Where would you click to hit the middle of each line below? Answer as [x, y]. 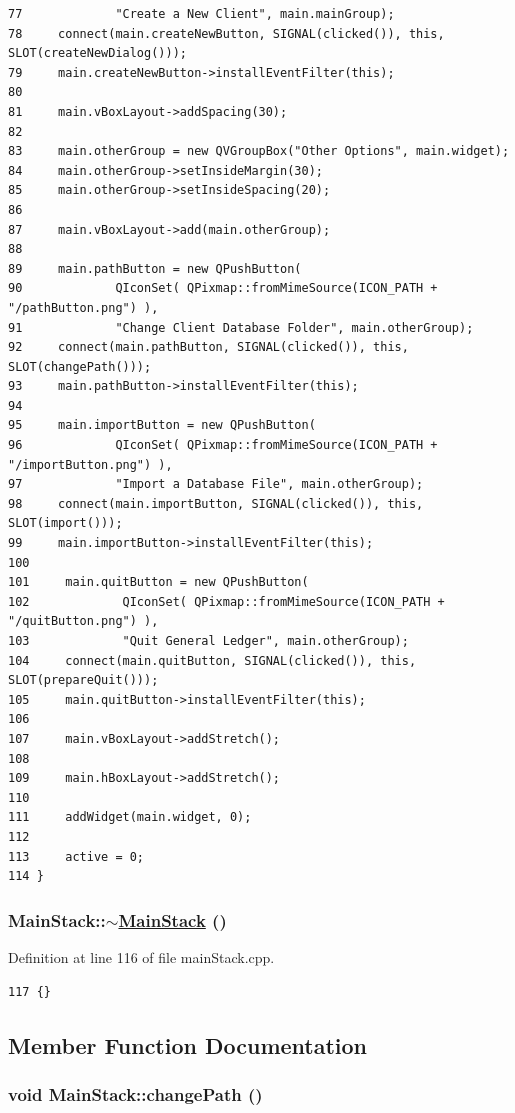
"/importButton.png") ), [90, 464]
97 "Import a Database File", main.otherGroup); [216, 484]
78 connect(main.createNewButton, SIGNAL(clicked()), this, [226, 33]
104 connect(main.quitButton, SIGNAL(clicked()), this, [212, 660]
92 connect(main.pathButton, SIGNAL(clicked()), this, [208, 347]
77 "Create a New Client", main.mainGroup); [201, 14]
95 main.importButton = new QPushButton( [162, 425]
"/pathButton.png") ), [83, 307]
